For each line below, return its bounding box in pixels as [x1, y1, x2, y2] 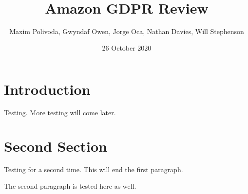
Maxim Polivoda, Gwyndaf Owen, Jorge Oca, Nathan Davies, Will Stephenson [9, 26, 244, 36]
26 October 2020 [102, 42, 152, 53]
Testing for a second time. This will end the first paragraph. [4, 164, 183, 174]
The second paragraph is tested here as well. [4, 180, 136, 191]
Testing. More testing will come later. [4, 107, 116, 118]
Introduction [4, 79, 91, 99]
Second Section [4, 136, 107, 156]
